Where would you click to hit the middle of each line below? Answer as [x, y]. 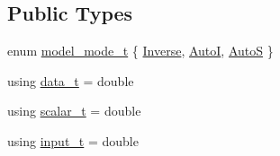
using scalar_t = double [74, 111]
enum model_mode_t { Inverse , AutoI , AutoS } [140, 51]
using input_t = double [73, 140]
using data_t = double [71, 80]
